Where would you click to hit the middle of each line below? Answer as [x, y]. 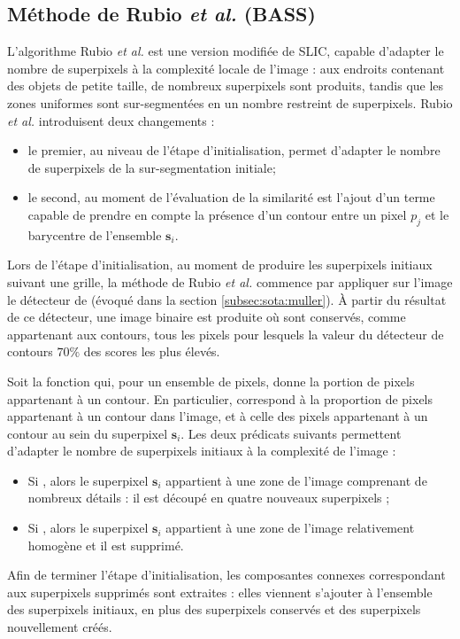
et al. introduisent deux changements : [111, 120]
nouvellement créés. [60, 627]
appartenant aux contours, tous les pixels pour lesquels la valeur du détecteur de [226, 334]
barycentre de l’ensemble [95, 234]
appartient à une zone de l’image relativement [290, 528]
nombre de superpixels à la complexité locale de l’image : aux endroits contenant [226, 68]
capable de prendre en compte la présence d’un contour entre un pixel [217, 214]
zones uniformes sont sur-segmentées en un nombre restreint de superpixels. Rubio [230, 102]
